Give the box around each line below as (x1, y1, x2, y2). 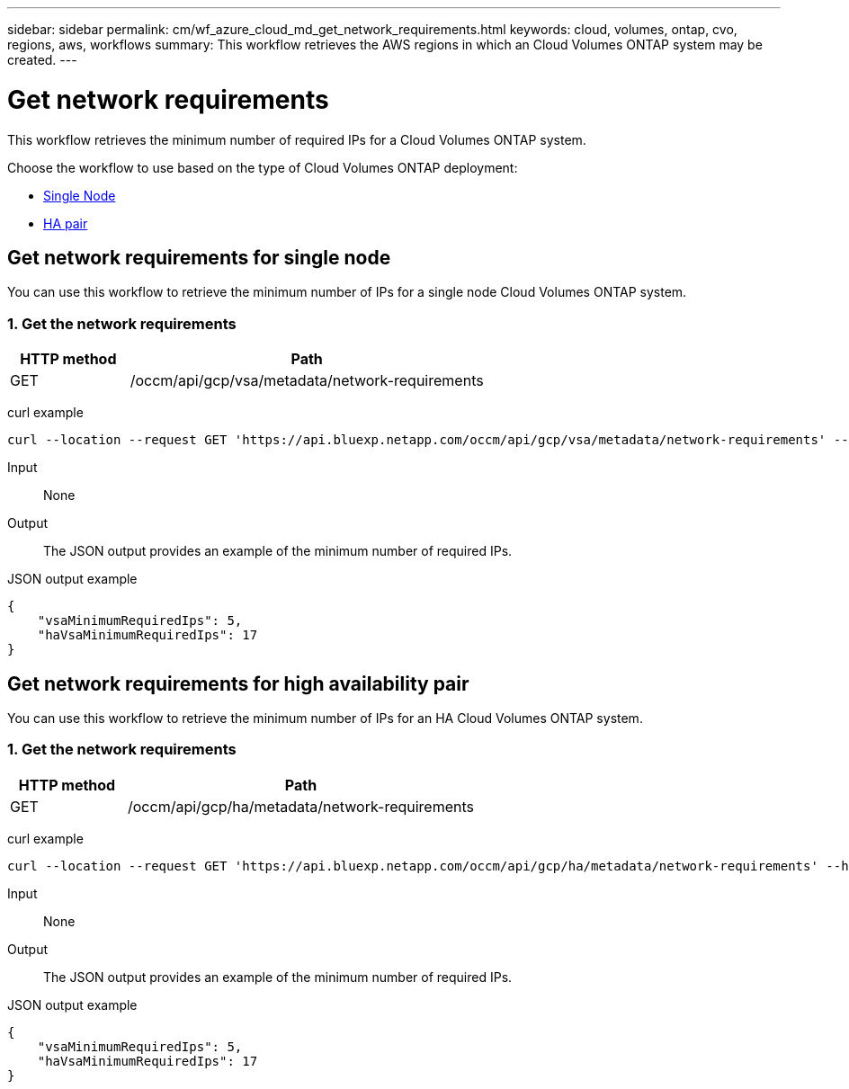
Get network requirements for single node (7, 245, 391, 269)
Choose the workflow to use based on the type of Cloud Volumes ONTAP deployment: (7, 159, 518, 175)
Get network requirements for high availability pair (7, 672, 469, 695)
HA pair (43, 215, 88, 231)
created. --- (7, 52, 77, 67)
